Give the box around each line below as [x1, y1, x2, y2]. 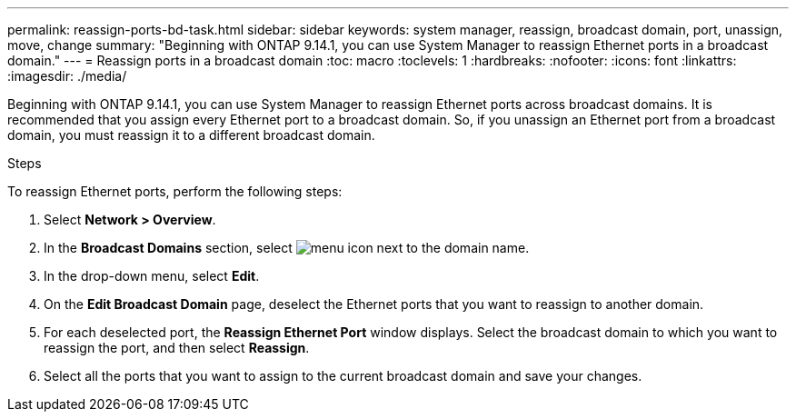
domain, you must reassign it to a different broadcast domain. [7, 127, 375, 143]
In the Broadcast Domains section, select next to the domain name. [44, 240, 530, 255]
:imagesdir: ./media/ [7, 68, 127, 84]
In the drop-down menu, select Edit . [44, 268, 260, 284]
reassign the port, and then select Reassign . [44, 340, 310, 355]
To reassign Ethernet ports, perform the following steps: [7, 184, 343, 199]
